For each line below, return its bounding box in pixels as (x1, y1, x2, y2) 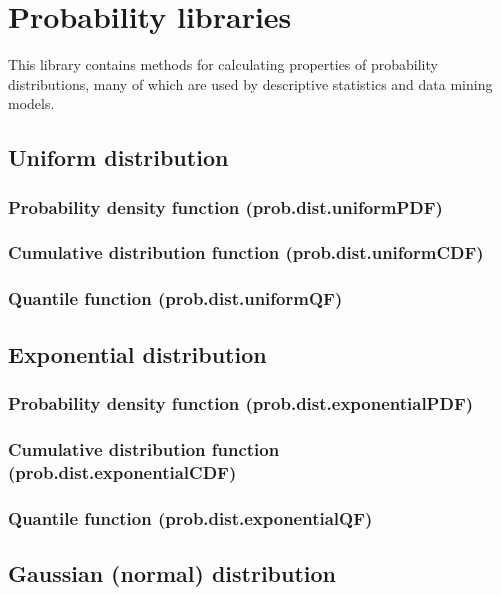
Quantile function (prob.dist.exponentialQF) (8, 505, 373, 530)
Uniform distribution (8, 142, 229, 173)
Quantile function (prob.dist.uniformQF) (8, 286, 343, 311)
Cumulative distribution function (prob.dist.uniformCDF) (8, 240, 484, 265)
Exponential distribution (8, 338, 267, 369)
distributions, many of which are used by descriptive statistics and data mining (8, 73, 493, 94)
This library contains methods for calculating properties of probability (8, 54, 438, 75)
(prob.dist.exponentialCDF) (8, 459, 237, 484)
